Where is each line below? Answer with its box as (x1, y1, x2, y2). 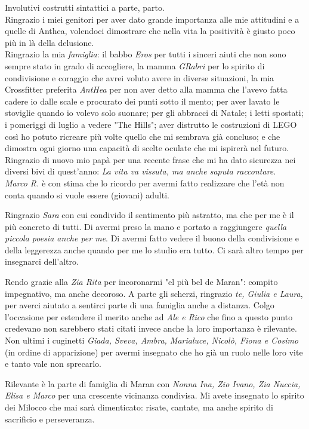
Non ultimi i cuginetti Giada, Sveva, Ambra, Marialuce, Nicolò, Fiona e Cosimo (5, 334, 299, 347)
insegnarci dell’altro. (5, 255, 79, 268)
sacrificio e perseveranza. (5, 412, 95, 425)
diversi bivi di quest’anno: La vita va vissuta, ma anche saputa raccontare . (5, 165, 276, 177)
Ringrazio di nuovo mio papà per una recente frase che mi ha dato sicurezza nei (5, 153, 296, 166)
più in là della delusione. (5, 36, 94, 48)
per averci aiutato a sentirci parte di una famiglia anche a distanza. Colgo (5, 299, 274, 311)
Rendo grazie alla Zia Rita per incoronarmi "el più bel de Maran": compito (5, 275, 278, 288)
